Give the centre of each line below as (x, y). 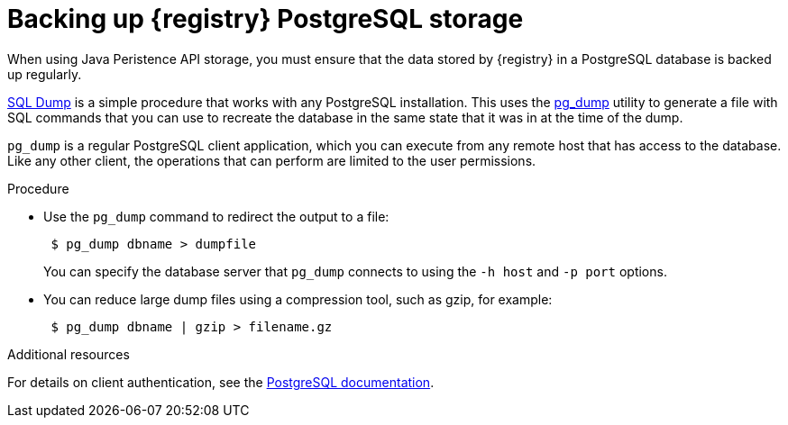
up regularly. (45, 74)
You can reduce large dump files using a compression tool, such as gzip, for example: (298, 299)
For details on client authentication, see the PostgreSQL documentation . (221, 382)
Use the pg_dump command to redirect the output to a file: (216, 216)
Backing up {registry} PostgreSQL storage (266, 19)
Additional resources (69, 354)
